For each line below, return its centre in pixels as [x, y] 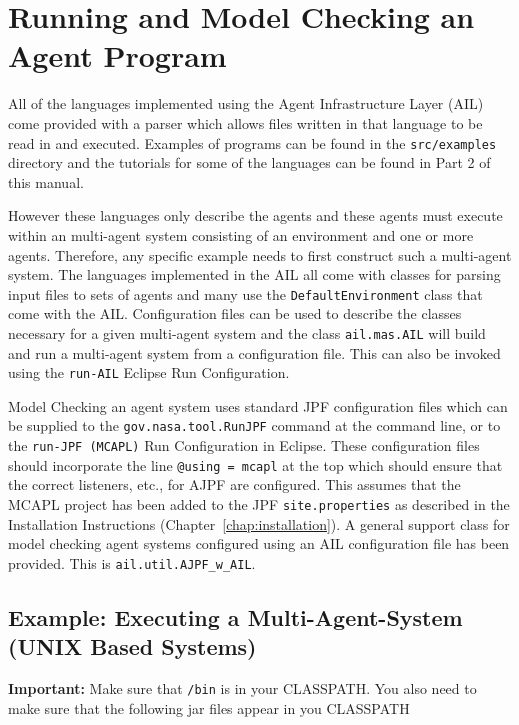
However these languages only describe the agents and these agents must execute [255, 215]
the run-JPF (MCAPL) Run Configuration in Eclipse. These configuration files [244, 445]
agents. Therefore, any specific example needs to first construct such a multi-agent [260, 254]
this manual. [46, 181]
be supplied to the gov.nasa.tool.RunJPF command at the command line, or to [254, 425]
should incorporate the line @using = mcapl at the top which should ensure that [255, 464]
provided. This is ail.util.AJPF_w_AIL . [132, 562]
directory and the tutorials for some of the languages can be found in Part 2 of [249, 162]
